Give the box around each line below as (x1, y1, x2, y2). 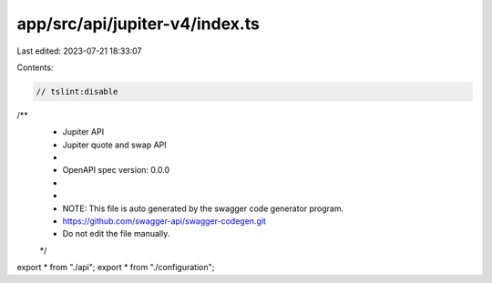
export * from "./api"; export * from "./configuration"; (16, 262, 215, 273)
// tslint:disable (36, 86, 118, 96)
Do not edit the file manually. (62, 228, 170, 239)
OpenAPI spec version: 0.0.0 (62, 165, 170, 176)
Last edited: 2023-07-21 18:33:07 (16, 45, 142, 56)
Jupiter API (62, 126, 105, 137)
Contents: (16, 62, 54, 73)
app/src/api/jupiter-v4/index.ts (16, 14, 260, 34)
